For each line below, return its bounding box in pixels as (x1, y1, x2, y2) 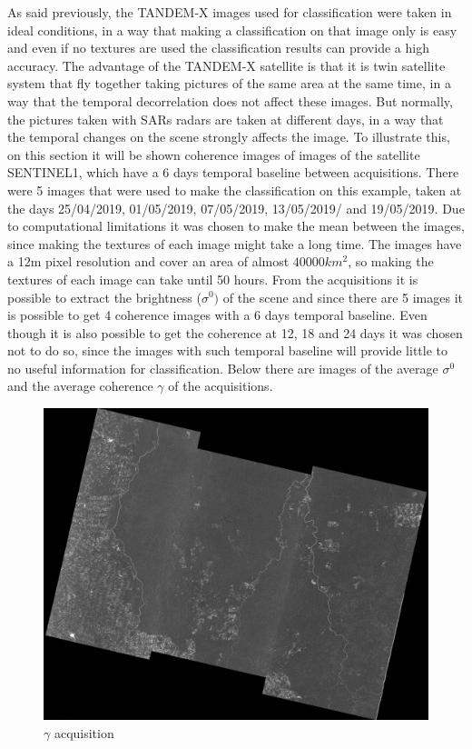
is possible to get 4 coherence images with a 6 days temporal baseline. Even (7, 305, 428, 325)
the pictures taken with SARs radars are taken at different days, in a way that (7, 109, 444, 128)
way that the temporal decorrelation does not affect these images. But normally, (7, 91, 453, 110)
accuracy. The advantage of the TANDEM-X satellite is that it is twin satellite (7, 55, 446, 75)
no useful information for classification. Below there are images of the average (7, 358, 438, 377)
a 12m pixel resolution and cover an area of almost (7, 252, 290, 271)
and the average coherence (7, 376, 153, 395)
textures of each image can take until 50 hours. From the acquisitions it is (7, 269, 418, 288)
